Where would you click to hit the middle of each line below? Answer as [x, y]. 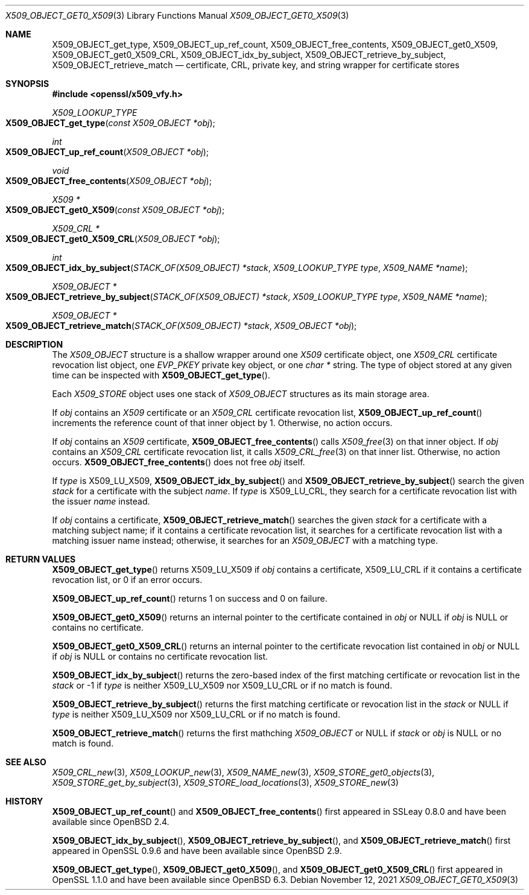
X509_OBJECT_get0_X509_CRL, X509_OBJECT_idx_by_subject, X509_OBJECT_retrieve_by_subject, [249, 55]
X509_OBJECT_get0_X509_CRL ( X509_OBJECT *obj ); [113, 239]
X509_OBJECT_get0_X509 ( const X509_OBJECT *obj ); [115, 210]
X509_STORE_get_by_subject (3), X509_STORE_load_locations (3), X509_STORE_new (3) [225, 782]
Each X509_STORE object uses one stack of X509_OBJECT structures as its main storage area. [241, 394]
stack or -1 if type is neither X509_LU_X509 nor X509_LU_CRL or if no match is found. [222, 685]
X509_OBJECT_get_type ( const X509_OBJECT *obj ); [110, 123]
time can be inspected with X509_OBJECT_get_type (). [161, 375]
